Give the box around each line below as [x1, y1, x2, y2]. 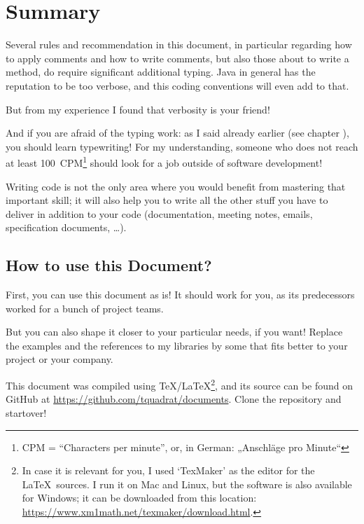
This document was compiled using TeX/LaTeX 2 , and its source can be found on [6, 376, 353, 392]
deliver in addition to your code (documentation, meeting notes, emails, [6, 206, 313, 221]
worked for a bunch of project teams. [6, 301, 164, 315]
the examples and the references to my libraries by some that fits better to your [6, 338, 348, 352]
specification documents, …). [6, 220, 127, 235]
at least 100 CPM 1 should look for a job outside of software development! [6, 153, 323, 170]
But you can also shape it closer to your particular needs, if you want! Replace [6, 324, 343, 339]
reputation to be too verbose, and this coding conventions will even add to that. [6, 78, 349, 92]
